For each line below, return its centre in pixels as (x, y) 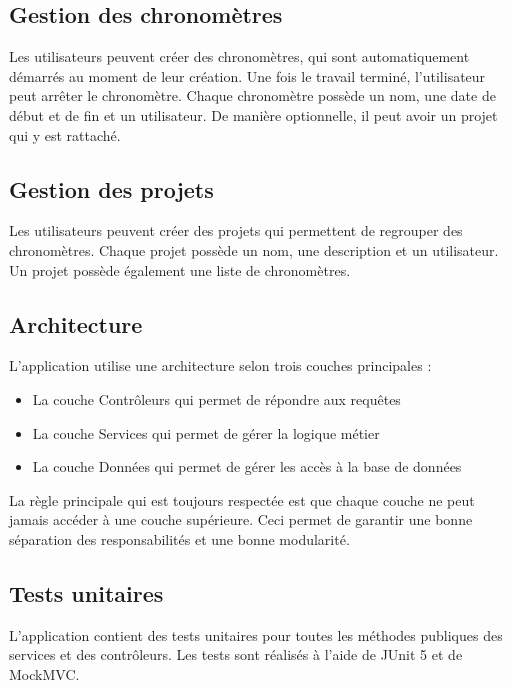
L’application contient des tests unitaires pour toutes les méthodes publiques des (256, 634)
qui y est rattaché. (65, 134)
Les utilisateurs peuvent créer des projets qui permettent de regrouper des (236, 230)
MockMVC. (44, 673)
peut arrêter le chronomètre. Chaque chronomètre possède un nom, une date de (252, 95)
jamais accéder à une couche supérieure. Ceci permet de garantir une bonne (241, 519)
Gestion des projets (111, 188)
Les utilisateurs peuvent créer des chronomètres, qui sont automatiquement (239, 56)
